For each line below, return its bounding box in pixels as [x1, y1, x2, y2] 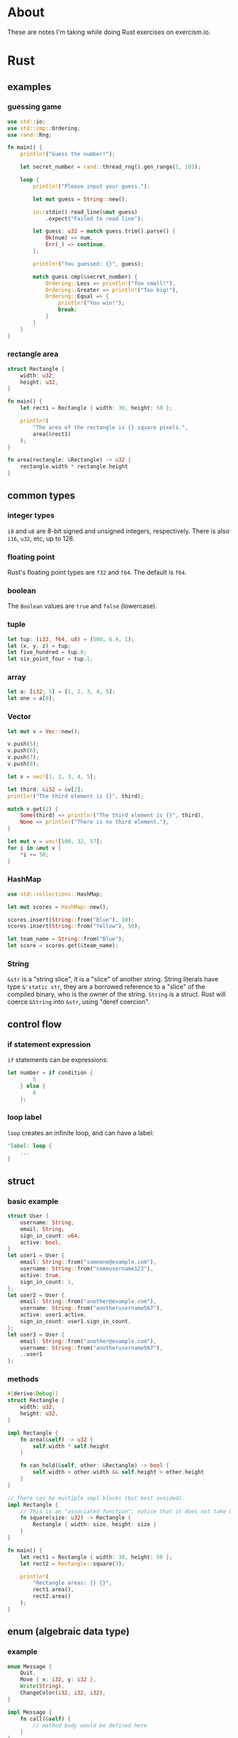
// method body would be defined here [33, 1722, 147, 1729]
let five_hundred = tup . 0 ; [7, 649, 87, 656]
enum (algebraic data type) [7, 1625, 130, 1638]
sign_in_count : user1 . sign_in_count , [20, 1318, 132, 1325]
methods [7, 1374, 39, 1384]
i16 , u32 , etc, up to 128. [7, 534, 75, 542]
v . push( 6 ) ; [7, 747, 40, 754]
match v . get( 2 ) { [7, 806, 59, 813]
